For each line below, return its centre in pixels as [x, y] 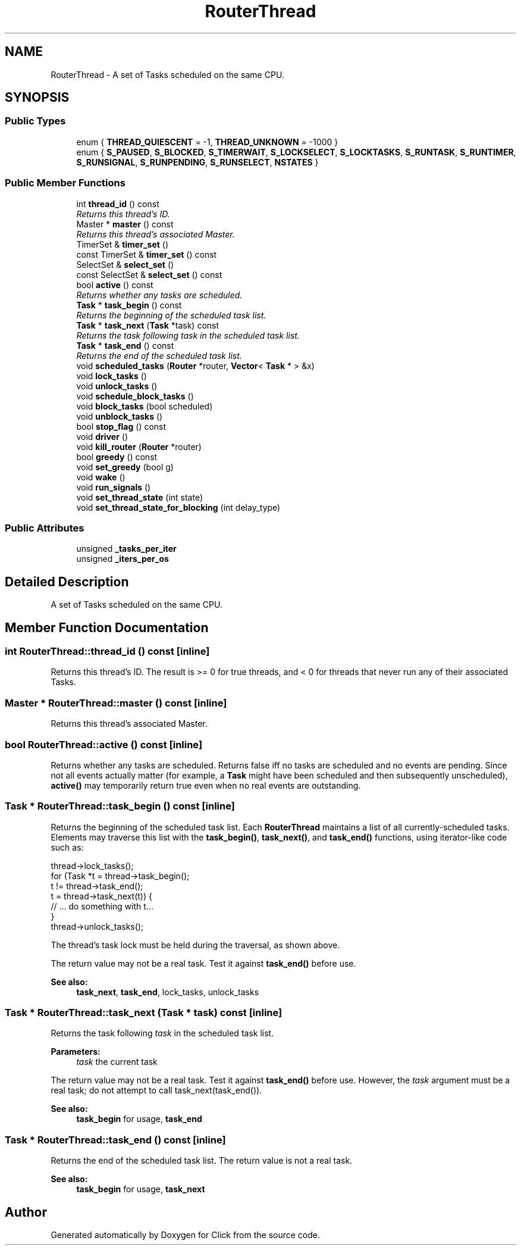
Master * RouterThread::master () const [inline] [116, 703]
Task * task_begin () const [129, 305]
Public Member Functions [65, 183]
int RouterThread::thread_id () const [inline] [107, 651]
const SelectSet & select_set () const [149, 274]
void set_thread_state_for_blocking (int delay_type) [178, 507]
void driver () [102, 436]
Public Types [35, 121]
